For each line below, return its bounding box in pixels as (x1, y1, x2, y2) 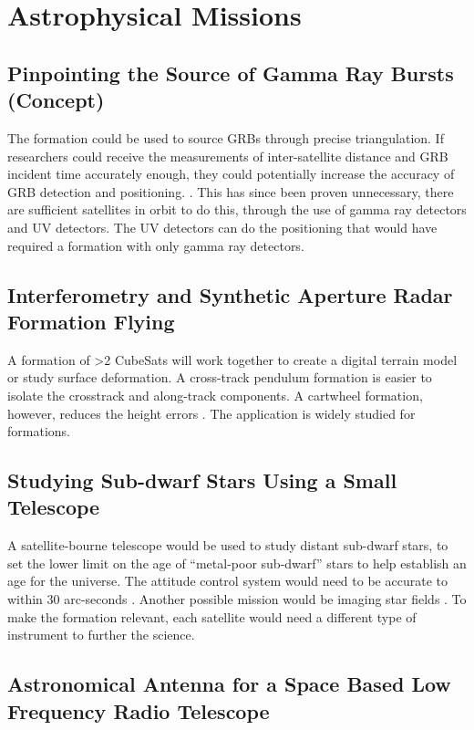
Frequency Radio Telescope (7, 696, 270, 725)
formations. (7, 422, 70, 441)
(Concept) (7, 86, 105, 114)
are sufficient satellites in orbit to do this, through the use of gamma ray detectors (7, 200, 467, 219)
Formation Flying (7, 307, 175, 335)
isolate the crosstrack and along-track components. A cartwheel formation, (7, 385, 423, 404)
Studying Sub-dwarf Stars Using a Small (7, 466, 397, 495)
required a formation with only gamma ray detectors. (7, 235, 304, 255)
